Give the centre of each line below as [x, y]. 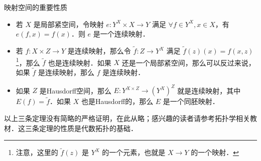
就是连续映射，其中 [209, 90]
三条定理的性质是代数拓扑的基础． [81, 128]
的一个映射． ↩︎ [215, 152]
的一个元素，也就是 [134, 152]
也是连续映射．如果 [80, 62]
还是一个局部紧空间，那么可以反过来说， [188, 62]
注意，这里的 [37, 152]
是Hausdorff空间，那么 [75, 90]
